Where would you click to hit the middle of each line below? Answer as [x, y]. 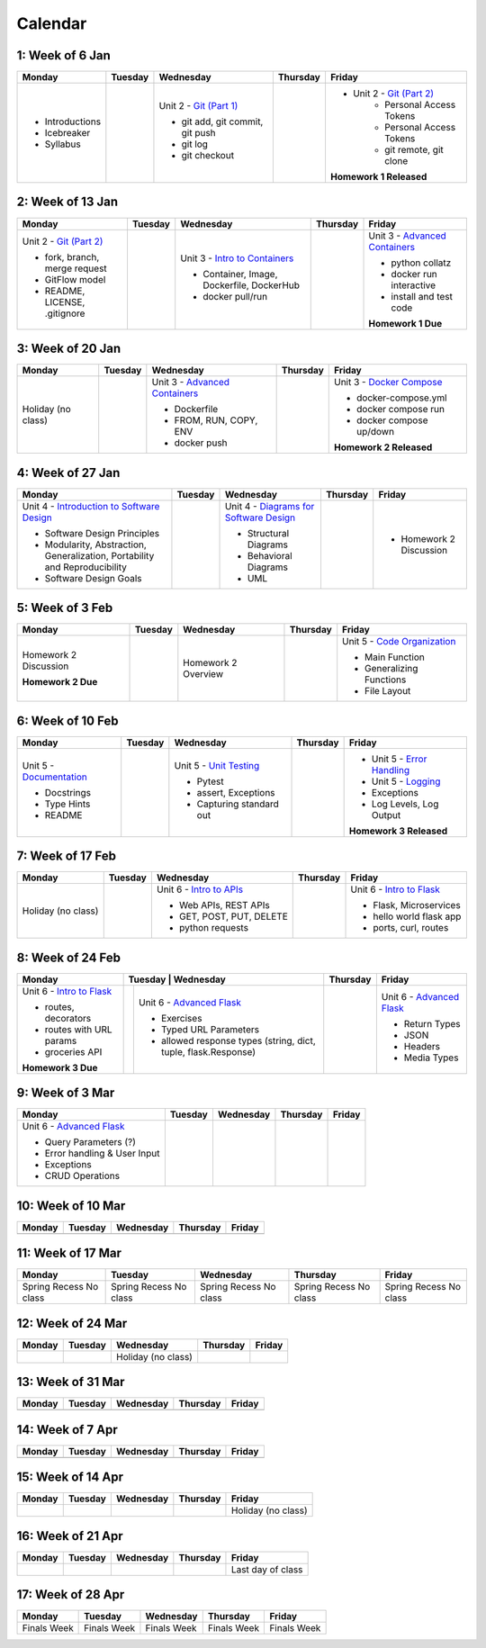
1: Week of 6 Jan [64, 55]
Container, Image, [240, 274]
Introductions [73, 122]
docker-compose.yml [401, 398]
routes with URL [78, 1029]
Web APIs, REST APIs [224, 905]
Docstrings [68, 792]
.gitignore [65, 313]
